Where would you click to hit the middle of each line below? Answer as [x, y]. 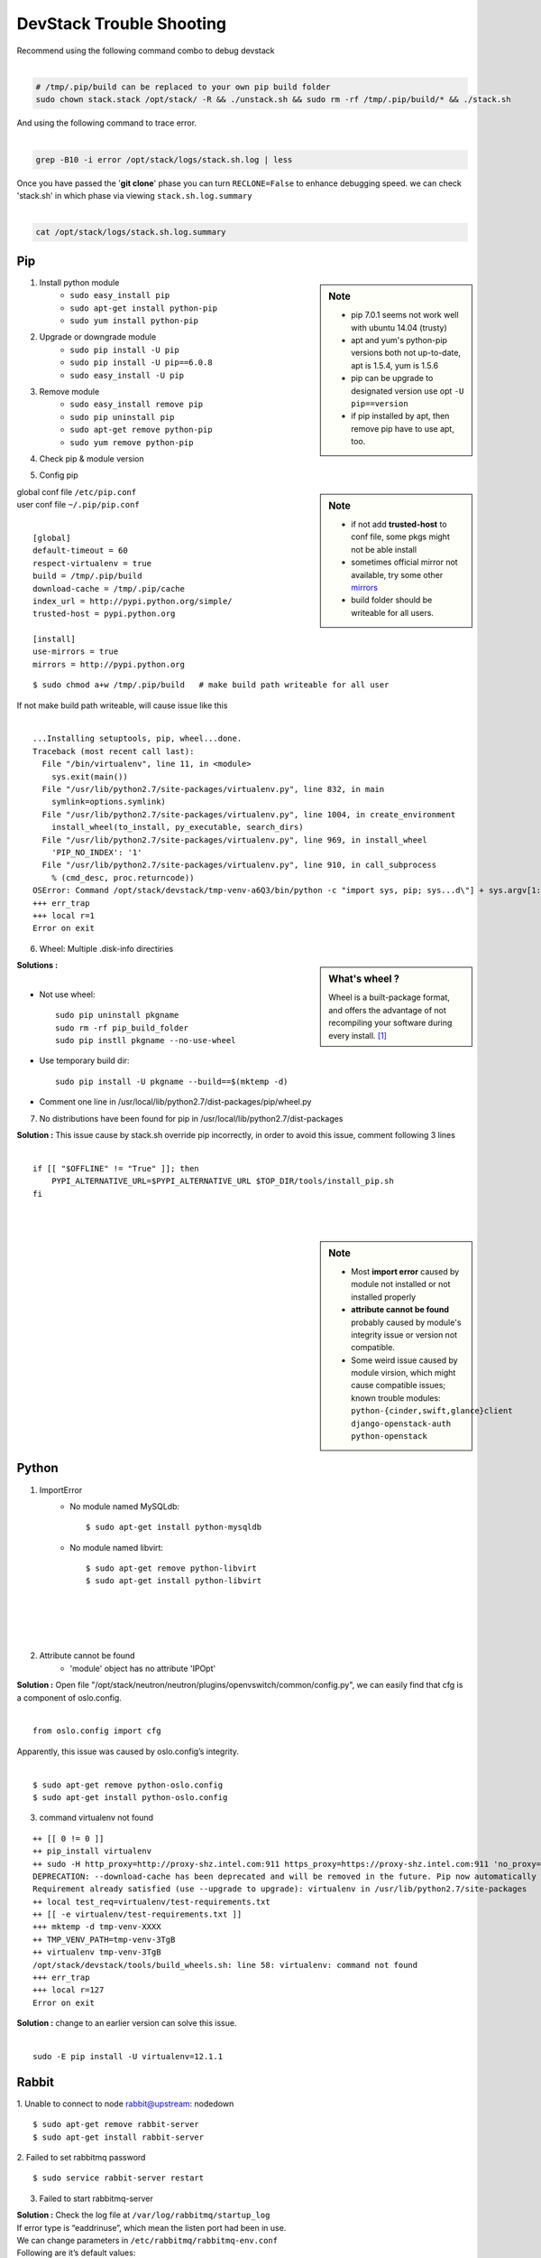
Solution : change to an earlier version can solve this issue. [127, 2023]
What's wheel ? [364, 979]
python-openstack [389, 1437]
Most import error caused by [405, 1271]
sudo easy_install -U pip [127, 375]
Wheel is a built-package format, [390, 997]
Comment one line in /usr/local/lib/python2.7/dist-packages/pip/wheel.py [175, 1102]
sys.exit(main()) [89, 776]
